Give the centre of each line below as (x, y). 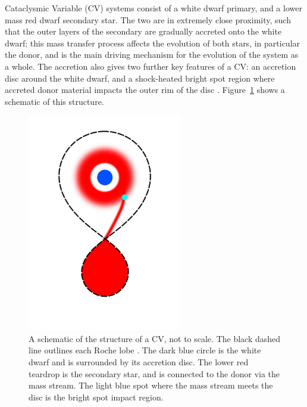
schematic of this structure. (54, 101)
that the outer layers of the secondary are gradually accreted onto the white (143, 31)
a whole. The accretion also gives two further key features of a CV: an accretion (151, 66)
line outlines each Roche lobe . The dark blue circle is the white (145, 350)
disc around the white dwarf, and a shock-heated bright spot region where (140, 78)
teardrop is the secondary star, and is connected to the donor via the (154, 373)
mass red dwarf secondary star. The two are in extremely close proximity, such (148, 19)
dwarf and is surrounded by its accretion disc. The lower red (139, 361)
